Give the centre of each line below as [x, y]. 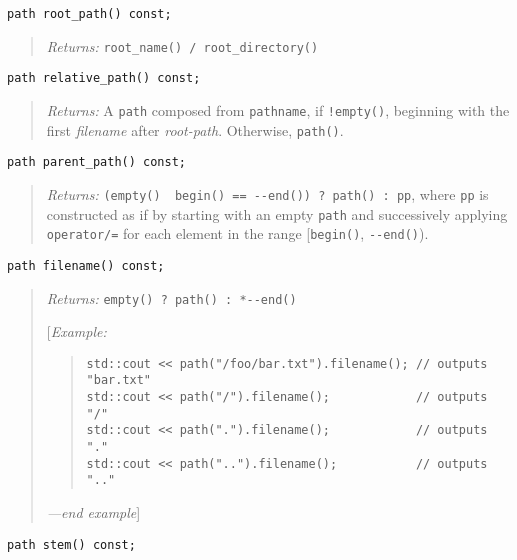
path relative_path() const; [104, 78]
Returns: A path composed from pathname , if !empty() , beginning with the [278, 109]
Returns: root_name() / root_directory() [182, 45]
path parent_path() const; [96, 162]
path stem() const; [71, 544]
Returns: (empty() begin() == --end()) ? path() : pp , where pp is [267, 193]
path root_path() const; [89, 14]
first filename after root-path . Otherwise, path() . [195, 129]
